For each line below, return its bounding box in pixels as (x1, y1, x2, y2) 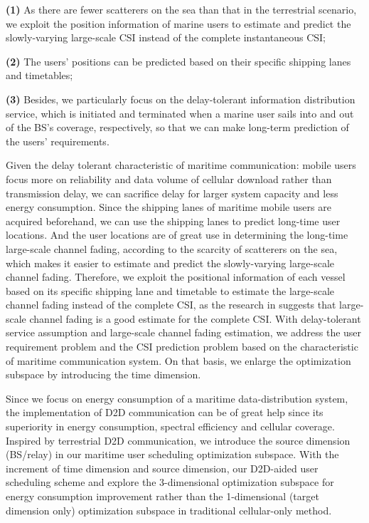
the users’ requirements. (6, 133, 109, 148)
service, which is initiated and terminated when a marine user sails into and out (6, 105, 354, 120)
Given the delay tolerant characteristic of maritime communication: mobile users (6, 157, 356, 172)
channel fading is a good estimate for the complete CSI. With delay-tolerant (29, 311, 361, 326)
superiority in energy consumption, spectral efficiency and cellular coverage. (6, 419, 335, 434)
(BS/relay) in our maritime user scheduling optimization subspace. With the (6, 447, 339, 462)
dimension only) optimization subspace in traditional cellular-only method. (6, 502, 332, 517)
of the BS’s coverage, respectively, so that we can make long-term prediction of (6, 120, 349, 135)
